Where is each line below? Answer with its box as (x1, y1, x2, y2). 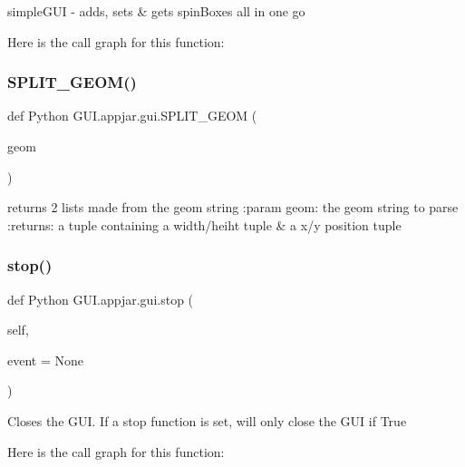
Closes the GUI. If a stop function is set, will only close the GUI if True (7, 411, 407, 430)
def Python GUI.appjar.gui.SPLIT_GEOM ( (7, 106, 257, 125)
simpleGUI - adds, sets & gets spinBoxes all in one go (7, 2, 305, 20)
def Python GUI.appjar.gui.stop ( (7, 289, 194, 308)
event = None (7, 350, 83, 369)
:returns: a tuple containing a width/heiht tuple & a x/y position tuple (7, 215, 402, 234)
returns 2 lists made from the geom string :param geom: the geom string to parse (7, 198, 459, 217)
